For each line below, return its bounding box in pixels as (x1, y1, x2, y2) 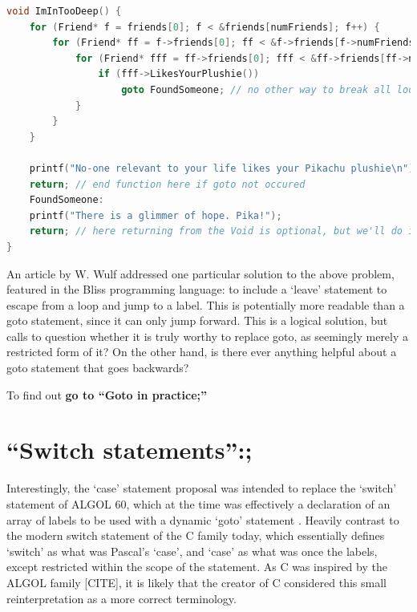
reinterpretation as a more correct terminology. (6, 590, 237, 606)
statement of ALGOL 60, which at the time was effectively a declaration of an (6, 495, 391, 512)
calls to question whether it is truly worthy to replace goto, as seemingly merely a (6, 327, 409, 344)
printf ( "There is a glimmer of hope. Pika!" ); (29, 209, 282, 221)
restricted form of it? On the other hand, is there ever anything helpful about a (6, 343, 397, 360)
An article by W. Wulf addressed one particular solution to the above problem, (6, 265, 395, 282)
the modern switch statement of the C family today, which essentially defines (6, 527, 385, 544)
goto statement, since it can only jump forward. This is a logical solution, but (6, 312, 388, 329)
